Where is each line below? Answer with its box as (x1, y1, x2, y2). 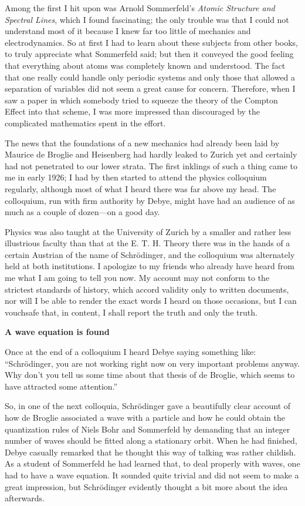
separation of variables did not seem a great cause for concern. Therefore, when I (5, 82, 296, 95)
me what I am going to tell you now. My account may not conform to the (5, 272, 270, 284)
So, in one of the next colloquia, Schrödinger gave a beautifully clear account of (5, 400, 291, 412)
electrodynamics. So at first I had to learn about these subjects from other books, (5, 36, 298, 48)
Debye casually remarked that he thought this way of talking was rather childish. (5, 445, 296, 458)
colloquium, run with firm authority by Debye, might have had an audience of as (5, 194, 295, 206)
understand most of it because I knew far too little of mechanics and (5, 25, 251, 37)
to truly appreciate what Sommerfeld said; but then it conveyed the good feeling (5, 48, 294, 60)
